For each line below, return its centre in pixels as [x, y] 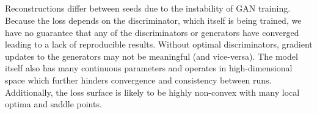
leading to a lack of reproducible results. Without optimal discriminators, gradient [159, 44]
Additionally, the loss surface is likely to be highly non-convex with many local [152, 92]
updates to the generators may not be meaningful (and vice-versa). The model [151, 56]
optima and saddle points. [53, 104]
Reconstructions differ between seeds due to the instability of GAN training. [148, 8]
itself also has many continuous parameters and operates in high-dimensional [149, 68]
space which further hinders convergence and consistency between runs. [138, 80]
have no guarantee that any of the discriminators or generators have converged [152, 32]
